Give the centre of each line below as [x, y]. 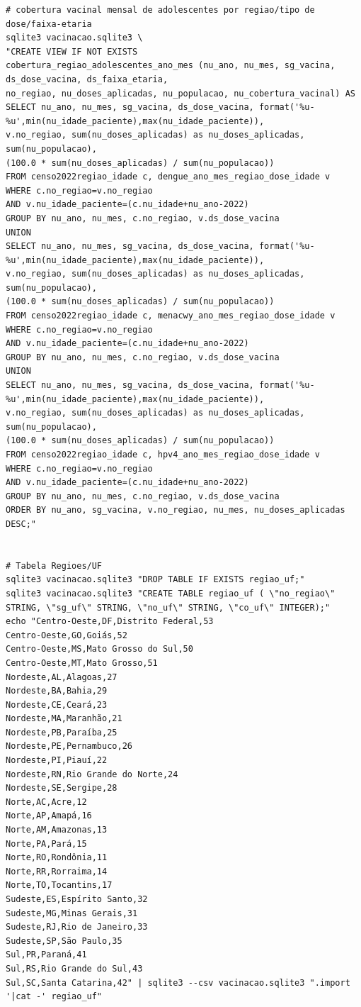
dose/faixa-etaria [49, 24]
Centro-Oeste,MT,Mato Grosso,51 [82, 663]
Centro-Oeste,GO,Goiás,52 [67, 635]
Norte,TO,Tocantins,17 [59, 885]
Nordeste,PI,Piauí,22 [57, 761]
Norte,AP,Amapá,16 [49, 816]
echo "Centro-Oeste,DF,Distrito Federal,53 [110, 622]
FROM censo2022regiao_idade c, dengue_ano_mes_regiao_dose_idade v [168, 177]
